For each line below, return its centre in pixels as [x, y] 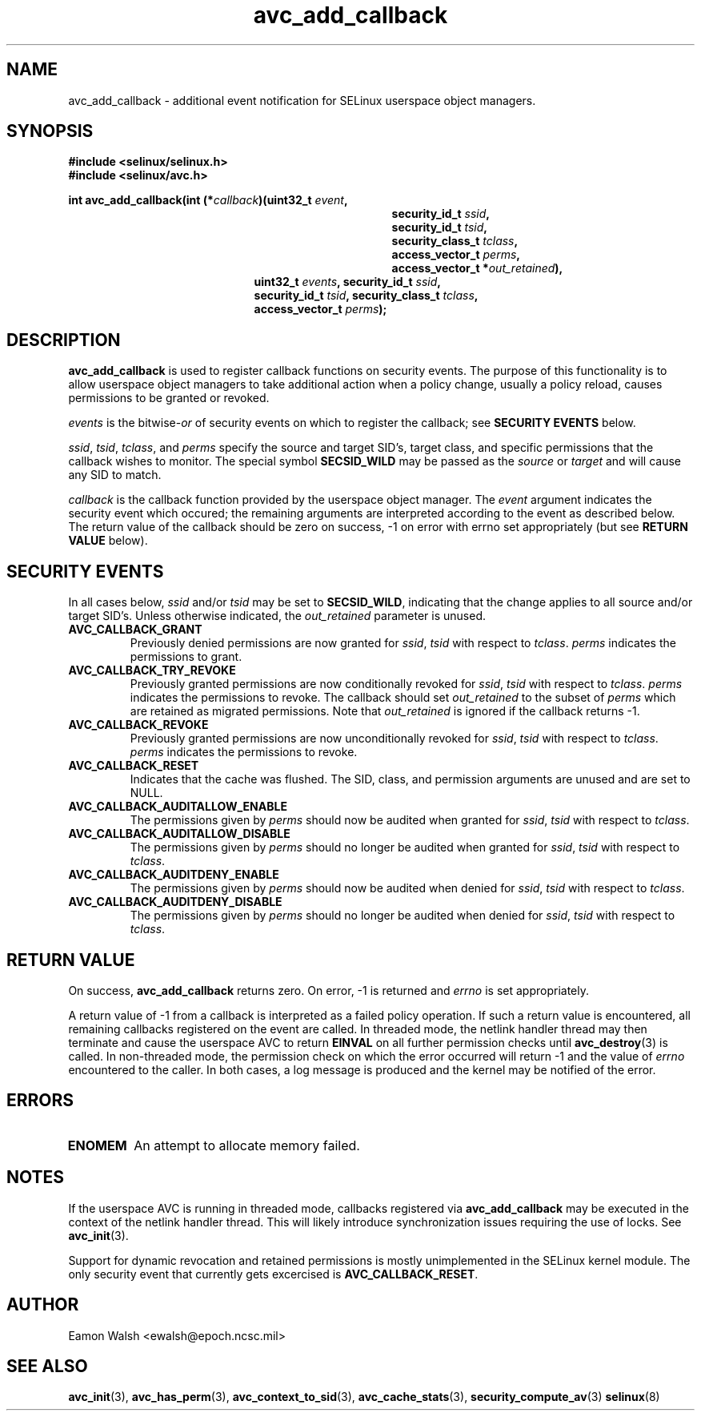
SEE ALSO [47, 1366]
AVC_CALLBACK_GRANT [135, 630]
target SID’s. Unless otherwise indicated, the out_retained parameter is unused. [277, 616]
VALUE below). [108, 541]
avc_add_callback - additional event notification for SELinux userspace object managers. [302, 100]
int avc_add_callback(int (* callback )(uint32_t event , [208, 200]
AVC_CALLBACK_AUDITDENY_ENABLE [174, 875]
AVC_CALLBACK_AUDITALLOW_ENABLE [178, 807]
